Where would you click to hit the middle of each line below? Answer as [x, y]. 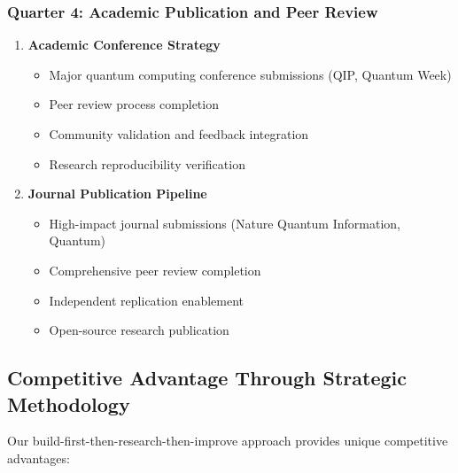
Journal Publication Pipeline [117, 194]
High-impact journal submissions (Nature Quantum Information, [225, 223]
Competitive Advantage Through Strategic [207, 378]
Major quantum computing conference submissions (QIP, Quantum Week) [250, 74]
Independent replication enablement [146, 300]
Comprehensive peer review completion [155, 270]
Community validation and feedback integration [179, 134]
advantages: [39, 457]
